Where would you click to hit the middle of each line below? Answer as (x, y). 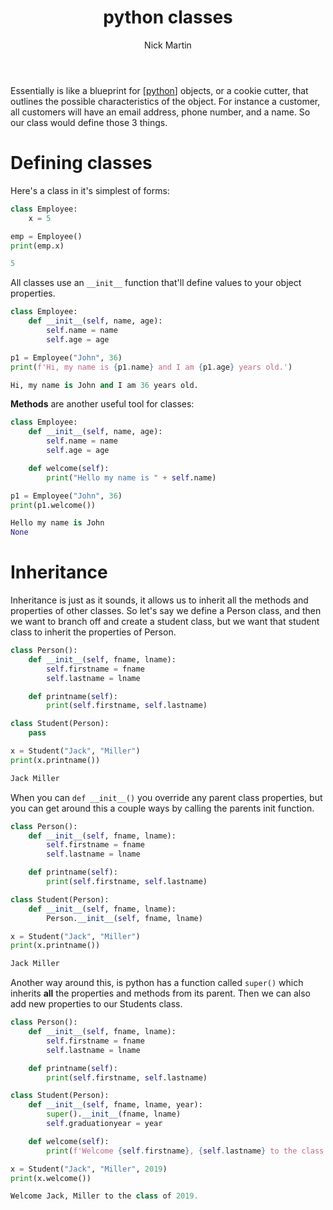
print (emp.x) (37, 246)
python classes (168, 17)
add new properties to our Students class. (96, 1004)
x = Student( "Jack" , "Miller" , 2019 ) (89, 1169)
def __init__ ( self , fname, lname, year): (115, 1105)
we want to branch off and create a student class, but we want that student (165, 622)
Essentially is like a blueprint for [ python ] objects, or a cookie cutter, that (159, 90)
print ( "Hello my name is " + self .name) (131, 477)
